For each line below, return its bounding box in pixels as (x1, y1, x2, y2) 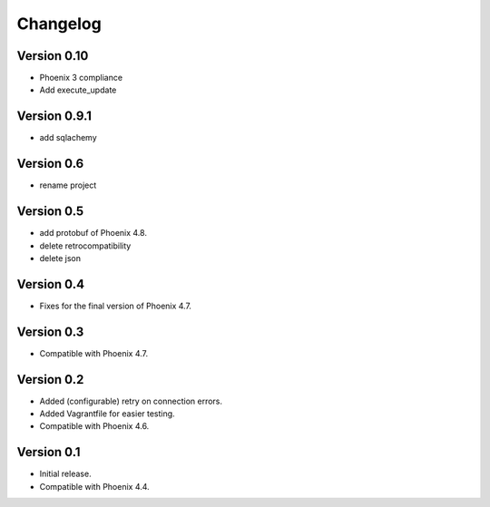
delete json (39, 252, 82, 263)
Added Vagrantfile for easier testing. (39, 408, 176, 419)
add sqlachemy (39, 132, 97, 143)
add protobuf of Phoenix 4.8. (39, 228, 147, 239)
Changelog (16, 14, 102, 34)
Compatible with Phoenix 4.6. (39, 421, 150, 432)
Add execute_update (39, 84, 117, 95)
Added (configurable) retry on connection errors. (39, 395, 222, 406)
